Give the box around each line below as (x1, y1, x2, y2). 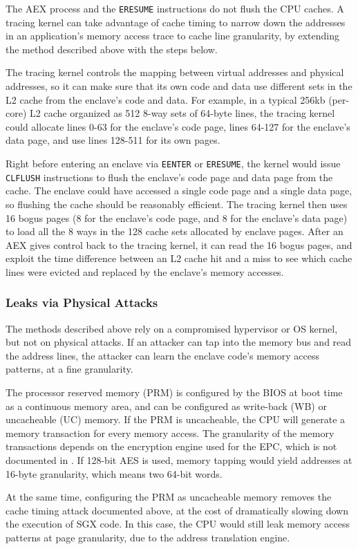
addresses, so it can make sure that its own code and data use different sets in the (6, 79, 352, 93)
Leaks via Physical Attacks (6, 294, 158, 311)
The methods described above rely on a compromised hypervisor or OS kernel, (6, 321, 338, 335)
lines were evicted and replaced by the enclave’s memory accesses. (6, 264, 284, 279)
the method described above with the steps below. (6, 41, 218, 56)
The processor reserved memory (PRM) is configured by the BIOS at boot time (6, 385, 343, 400)
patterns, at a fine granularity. (6, 362, 133, 376)
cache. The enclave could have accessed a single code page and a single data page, (6, 183, 352, 198)
